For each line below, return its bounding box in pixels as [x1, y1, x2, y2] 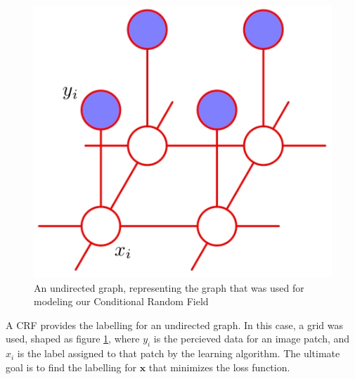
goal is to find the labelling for [6, 359, 137, 374]
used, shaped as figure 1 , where [6, 331, 140, 346]
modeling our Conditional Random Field [34, 294, 209, 309]
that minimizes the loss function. [148, 359, 290, 374]
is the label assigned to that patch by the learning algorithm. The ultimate [17, 346, 340, 361]
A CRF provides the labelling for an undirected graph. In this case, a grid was [6, 317, 344, 332]
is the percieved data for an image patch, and [153, 331, 350, 346]
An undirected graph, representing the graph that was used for [34, 280, 304, 295]
